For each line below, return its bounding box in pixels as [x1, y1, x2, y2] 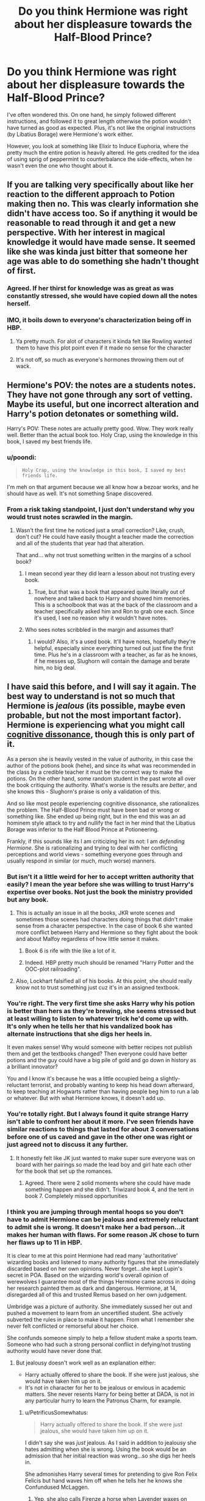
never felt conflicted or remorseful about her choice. [7, 1322, 139, 1330]
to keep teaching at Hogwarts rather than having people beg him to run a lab [7, 1088, 200, 1095]
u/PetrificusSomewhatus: [24, 1409, 88, 1416]
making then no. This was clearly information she [7, 199, 199, 209]
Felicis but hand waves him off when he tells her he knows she [24, 1477, 182, 1484]
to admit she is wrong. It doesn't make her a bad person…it [7, 1222, 185, 1231]
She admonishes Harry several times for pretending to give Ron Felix [24, 1470, 198, 1478]
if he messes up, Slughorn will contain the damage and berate [34, 657, 190, 665]
